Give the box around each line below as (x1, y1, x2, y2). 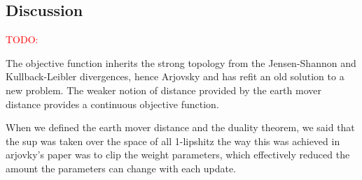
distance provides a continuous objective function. (6, 96, 219, 111)
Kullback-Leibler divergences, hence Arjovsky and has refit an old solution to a (6, 69, 344, 84)
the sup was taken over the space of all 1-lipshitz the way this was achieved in (6, 133, 340, 148)
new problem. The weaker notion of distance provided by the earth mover (6, 82, 321, 97)
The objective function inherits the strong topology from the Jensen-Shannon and (6, 55, 356, 70)
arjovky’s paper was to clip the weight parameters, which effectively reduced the (6, 147, 350, 162)
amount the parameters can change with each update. (6, 160, 237, 175)
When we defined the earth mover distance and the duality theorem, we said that (6, 120, 355, 135)
